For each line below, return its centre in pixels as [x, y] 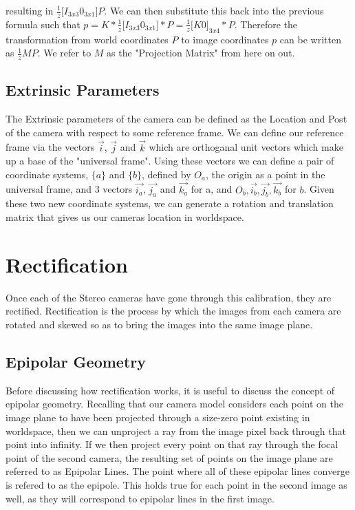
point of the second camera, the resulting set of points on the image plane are [169, 457]
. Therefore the [266, 24]
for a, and [212, 189]
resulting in [30, 10]
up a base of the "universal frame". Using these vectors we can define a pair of [170, 161]
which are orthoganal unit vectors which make [246, 147]
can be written [310, 39]
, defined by [166, 174]
